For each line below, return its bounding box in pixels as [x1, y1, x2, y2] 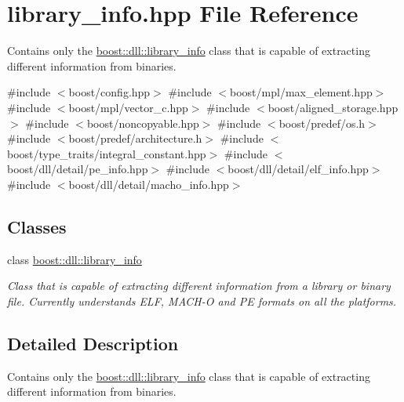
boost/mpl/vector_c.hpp [68, 99, 188, 115]
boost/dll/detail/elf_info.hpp [227, 161, 369, 177]
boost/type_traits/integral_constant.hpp [7, 145, 206, 161]
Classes [7, 214, 67, 238]
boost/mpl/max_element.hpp [230, 84, 373, 100]
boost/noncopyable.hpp [86, 114, 199, 131]
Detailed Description [7, 331, 179, 355]
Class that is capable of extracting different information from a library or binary [7, 277, 391, 294]
